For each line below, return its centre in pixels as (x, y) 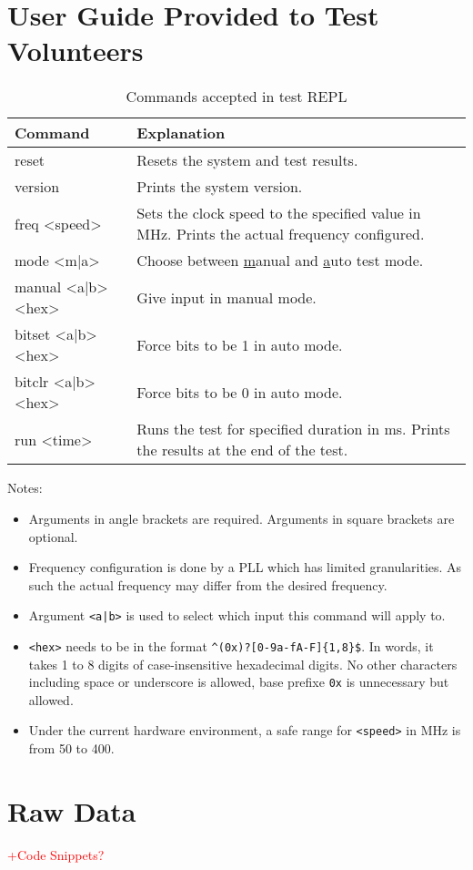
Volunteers (75, 51)
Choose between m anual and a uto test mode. (280, 261)
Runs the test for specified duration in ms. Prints (293, 429)
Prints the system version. (220, 187)
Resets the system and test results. (247, 160)
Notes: (25, 488)
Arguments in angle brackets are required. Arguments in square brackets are (242, 518)
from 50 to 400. (71, 748)
